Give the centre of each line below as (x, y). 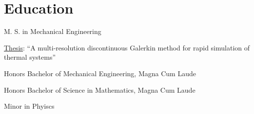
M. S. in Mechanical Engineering (53, 31)
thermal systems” (30, 57)
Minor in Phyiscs (29, 106)
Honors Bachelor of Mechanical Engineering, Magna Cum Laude (100, 73)
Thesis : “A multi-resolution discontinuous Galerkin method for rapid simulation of (127, 47)
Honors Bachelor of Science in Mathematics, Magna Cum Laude (100, 90)
